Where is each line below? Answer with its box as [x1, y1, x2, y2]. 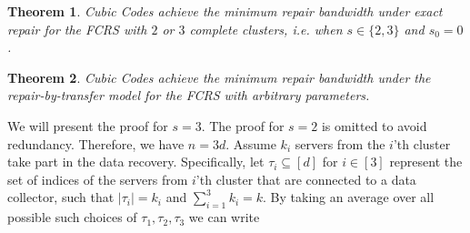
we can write [188, 208, 260, 227]
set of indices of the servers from [7, 169, 188, 188]
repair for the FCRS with [7, 19, 147, 38]
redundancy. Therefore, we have [7, 134, 185, 153]
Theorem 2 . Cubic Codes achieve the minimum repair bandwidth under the [7, 67, 431, 86]
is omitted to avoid [321, 116, 427, 135]
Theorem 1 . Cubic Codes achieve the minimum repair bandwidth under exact [7, 2, 443, 20]
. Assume [225, 134, 276, 153]
